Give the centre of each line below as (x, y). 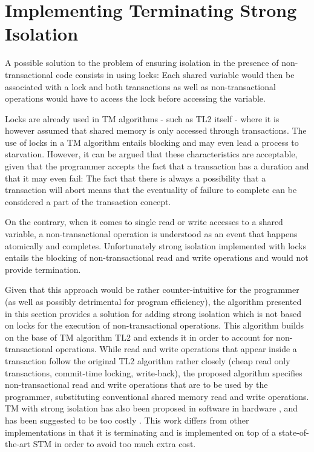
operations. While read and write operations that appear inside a (176, 349)
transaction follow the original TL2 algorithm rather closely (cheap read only (148, 360)
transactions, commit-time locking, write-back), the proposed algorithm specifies (154, 372)
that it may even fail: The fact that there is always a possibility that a (136, 178)
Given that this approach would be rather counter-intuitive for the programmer (152, 290)
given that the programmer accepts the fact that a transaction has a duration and (157, 166)
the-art (18, 444)
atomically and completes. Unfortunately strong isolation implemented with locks (156, 245)
